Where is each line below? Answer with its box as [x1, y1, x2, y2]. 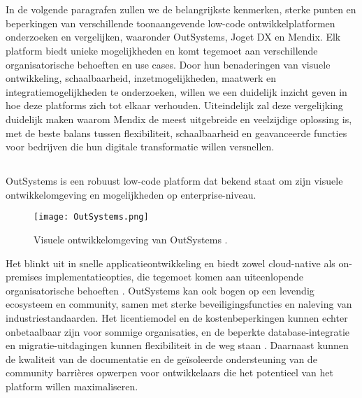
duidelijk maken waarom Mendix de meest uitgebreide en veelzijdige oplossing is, [6, 111, 352, 126]
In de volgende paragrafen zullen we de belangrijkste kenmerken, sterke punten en [6, 2, 356, 17]
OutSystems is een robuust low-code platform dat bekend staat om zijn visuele [6, 173, 343, 188]
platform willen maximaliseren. [6, 378, 138, 393]
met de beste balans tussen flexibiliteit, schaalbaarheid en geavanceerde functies [6, 125, 347, 140]
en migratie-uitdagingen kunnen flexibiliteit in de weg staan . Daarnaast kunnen [6, 338, 349, 353]
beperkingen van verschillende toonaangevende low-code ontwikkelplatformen [6, 15, 335, 30]
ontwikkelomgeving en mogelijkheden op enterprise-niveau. [6, 187, 256, 201]
